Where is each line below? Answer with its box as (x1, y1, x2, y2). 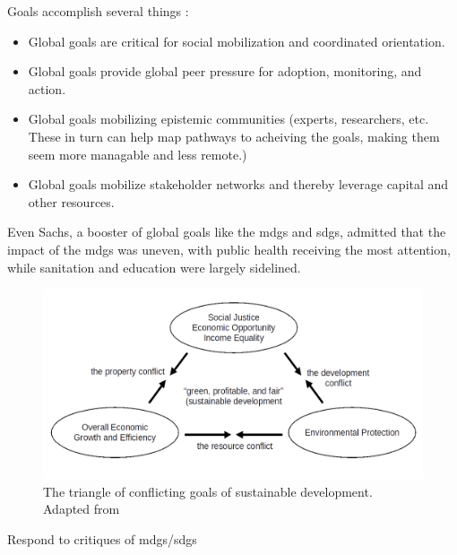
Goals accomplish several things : (7, 2, 189, 20)
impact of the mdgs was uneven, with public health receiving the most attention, (7, 239, 451, 258)
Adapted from (43, 499, 120, 518)
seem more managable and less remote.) (28, 144, 247, 163)
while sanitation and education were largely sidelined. (7, 257, 301, 276)
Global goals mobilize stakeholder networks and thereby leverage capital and (28, 175, 449, 194)
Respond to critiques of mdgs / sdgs (7, 529, 197, 548)
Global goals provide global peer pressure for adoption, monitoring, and (28, 62, 422, 81)
